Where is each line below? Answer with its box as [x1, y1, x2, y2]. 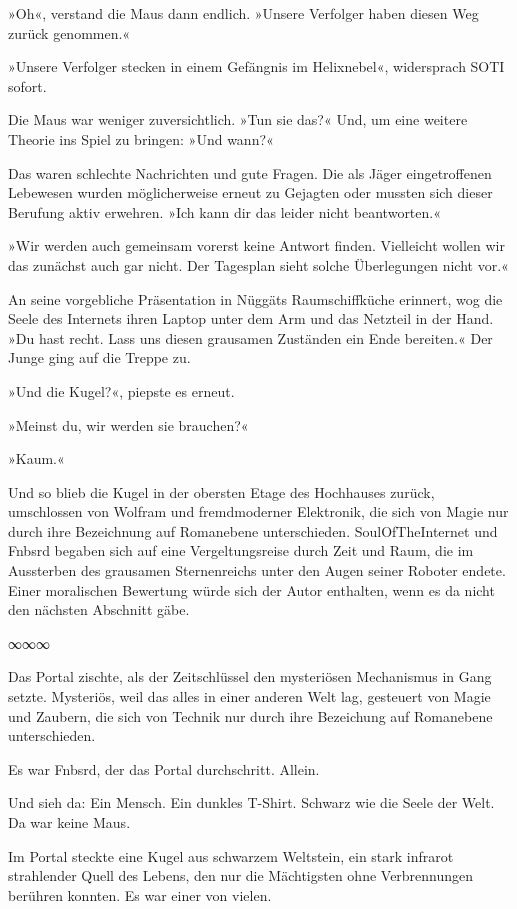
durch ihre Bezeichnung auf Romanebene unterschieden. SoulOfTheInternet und [8, 520, 498, 541]
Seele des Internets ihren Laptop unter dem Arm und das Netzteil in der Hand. [8, 308, 494, 329]
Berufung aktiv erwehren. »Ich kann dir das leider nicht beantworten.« [8, 201, 441, 222]
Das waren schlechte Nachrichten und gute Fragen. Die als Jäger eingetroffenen [8, 162, 492, 183]
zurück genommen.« [8, 22, 131, 43]
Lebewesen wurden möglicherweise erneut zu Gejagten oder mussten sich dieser [8, 182, 493, 203]
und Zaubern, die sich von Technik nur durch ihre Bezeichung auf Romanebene [8, 705, 493, 726]
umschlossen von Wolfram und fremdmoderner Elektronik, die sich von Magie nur [8, 501, 509, 522]
